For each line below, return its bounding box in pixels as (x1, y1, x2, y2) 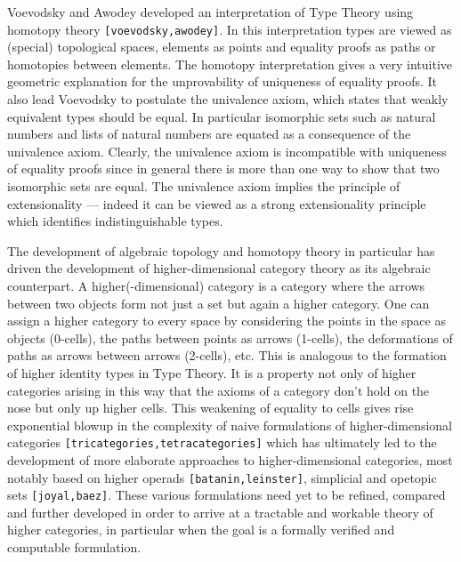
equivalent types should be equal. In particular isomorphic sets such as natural (7, 107, 436, 125)
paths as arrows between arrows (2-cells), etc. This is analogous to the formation (7, 346, 447, 365)
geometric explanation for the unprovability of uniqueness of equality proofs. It (7, 72, 438, 91)
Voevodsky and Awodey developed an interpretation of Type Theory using (7, 3, 414, 20)
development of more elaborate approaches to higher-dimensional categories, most (7, 450, 453, 469)
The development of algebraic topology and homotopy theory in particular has (7, 241, 435, 260)
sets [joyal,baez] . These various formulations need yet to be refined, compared (7, 486, 446, 504)
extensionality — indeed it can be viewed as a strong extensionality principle (7, 194, 426, 213)
